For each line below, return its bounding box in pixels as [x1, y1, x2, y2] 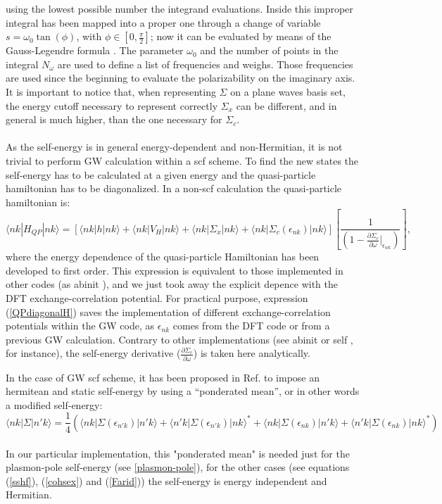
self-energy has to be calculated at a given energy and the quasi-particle [6, 167, 316, 182]
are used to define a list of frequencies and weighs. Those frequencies [57, 56, 353, 71]
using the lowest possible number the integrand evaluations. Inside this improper [6, 1, 353, 15]
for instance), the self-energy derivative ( [6, 346, 181, 360]
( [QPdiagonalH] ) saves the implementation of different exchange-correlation [6, 304, 331, 319]
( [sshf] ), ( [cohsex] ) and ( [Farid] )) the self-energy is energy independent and [6, 473, 327, 488]
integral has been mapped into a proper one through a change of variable [6, 15, 321, 30]
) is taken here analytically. [193, 346, 310, 360]
